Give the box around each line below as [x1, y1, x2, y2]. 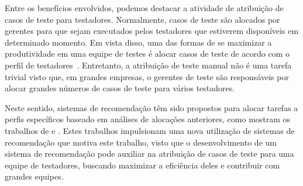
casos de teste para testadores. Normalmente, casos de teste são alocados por [5, 13, 280, 25]
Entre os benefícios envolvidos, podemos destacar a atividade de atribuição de [5, 2, 284, 13]
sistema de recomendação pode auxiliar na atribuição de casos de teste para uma [5, 147, 294, 160]
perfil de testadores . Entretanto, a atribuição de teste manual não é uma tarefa [5, 58, 292, 71]
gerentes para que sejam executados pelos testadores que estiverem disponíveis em [5, 25, 299, 37]
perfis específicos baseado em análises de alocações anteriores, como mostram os [5, 113, 291, 125]
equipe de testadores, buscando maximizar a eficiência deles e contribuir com [5, 159, 280, 171]
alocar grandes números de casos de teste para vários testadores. [5, 82, 235, 94]
